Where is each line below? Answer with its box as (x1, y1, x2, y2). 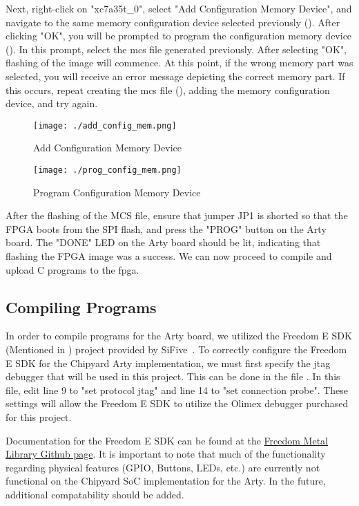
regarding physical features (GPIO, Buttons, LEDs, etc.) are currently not (6, 460, 320, 474)
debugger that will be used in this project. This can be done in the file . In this (6, 369, 340, 384)
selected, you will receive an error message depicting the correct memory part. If (6, 68, 345, 83)
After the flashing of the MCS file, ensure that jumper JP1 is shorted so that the (6, 208, 348, 223)
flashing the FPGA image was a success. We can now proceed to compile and (6, 249, 332, 263)
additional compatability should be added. (6, 487, 184, 501)
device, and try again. (6, 96, 98, 111)
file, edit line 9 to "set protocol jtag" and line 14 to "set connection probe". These (6, 382, 349, 397)
